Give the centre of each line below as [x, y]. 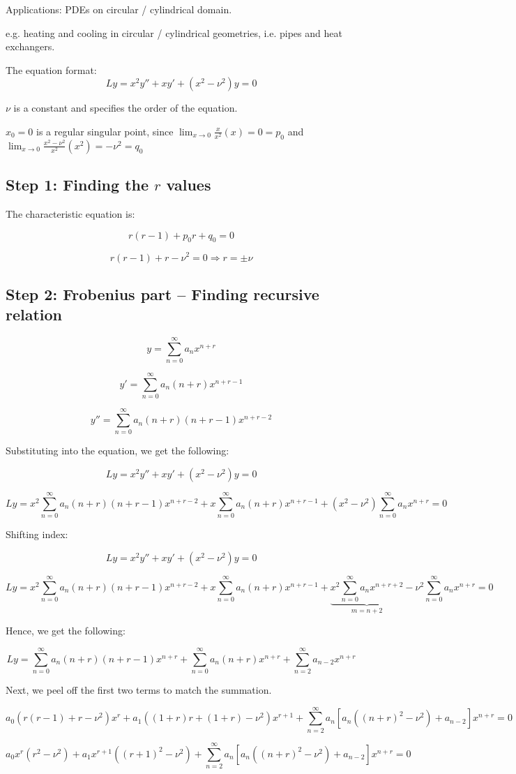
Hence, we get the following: [66, 631]
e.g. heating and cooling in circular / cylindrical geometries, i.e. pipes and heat [174, 32]
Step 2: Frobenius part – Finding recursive [162, 293]
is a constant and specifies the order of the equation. [126, 108]
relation [34, 314]
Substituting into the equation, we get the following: [117, 451]
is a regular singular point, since [105, 131]
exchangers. [30, 46]
